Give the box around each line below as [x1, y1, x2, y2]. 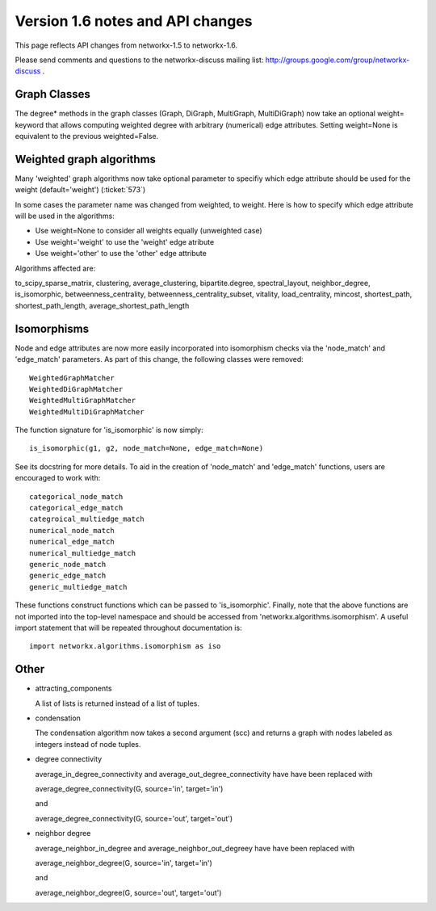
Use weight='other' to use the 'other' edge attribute [35, 249, 208, 258]
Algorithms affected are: [15, 263, 96, 273]
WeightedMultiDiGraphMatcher [29, 407, 145, 416]
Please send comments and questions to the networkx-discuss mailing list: [15, 55, 264, 65]
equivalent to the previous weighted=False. [15, 132, 159, 141]
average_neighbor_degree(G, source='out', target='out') [35, 888, 222, 897]
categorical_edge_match [29, 503, 124, 513]
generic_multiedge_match [29, 582, 128, 591]
